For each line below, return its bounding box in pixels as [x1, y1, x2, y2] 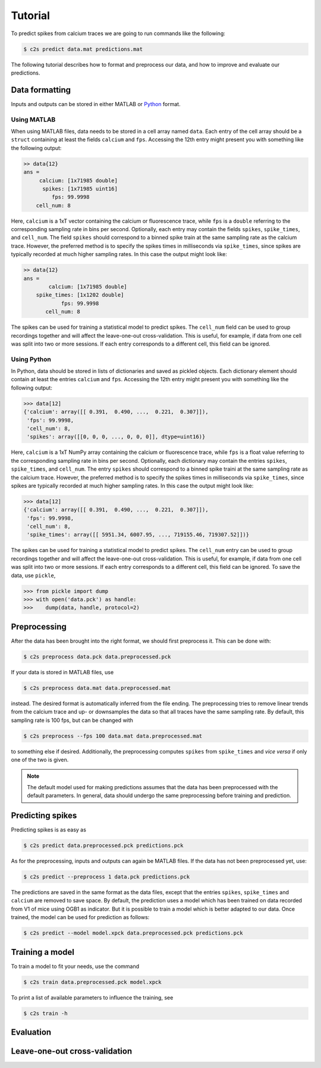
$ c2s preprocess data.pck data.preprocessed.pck [23, 653, 171, 660]
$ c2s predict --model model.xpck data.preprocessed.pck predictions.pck [23, 930, 243, 936]
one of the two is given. [11, 756, 69, 763]
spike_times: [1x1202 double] [36, 292, 124, 298]
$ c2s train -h [23, 1010, 68, 1017]
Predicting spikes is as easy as [11, 826, 86, 833]
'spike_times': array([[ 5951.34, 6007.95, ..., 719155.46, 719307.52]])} [27, 531, 250, 538]
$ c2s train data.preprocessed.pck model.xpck [23, 979, 162, 985]
